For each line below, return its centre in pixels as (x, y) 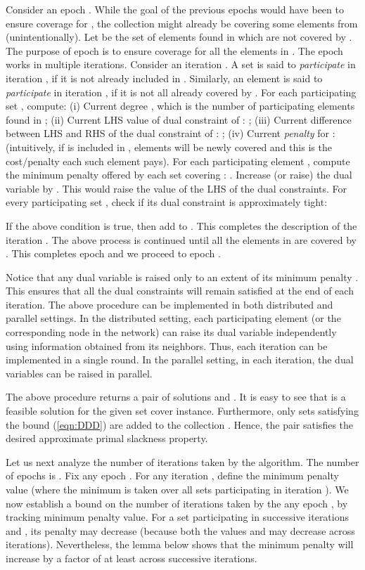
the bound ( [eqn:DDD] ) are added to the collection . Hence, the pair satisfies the (180, 424)
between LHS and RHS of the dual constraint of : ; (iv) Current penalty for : (171, 133)
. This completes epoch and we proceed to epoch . (113, 253)
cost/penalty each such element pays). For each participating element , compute (178, 161)
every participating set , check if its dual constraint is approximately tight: (167, 202)
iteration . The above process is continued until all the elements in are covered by (181, 239)
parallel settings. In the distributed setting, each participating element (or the (173, 318)
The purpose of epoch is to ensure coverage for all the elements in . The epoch (174, 50)
